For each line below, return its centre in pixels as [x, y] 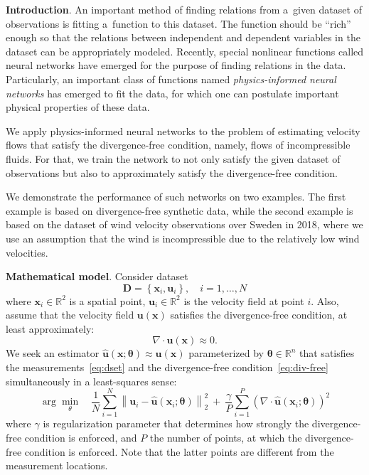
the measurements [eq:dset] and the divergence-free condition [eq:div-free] [167, 367]
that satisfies [327, 353]
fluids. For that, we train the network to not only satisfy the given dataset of [173, 158]
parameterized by [226, 353]
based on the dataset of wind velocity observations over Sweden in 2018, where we [184, 224]
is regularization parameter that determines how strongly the [176, 423]
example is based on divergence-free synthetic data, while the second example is [180, 210]
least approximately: [50, 328]
